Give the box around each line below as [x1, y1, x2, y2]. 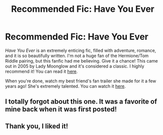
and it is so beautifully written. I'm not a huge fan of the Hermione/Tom [5, 53, 149, 59]
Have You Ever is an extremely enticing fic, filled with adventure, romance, [5, 47, 157, 53]
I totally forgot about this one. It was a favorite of [5, 98, 158, 106]
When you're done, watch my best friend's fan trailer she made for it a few [5, 78, 157, 84]
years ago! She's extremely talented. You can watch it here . [5, 83, 126, 89]
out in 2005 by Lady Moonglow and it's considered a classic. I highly [5, 63, 144, 69]
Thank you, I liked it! [5, 122, 68, 130]
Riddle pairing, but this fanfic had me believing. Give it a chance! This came [5, 58, 158, 64]
